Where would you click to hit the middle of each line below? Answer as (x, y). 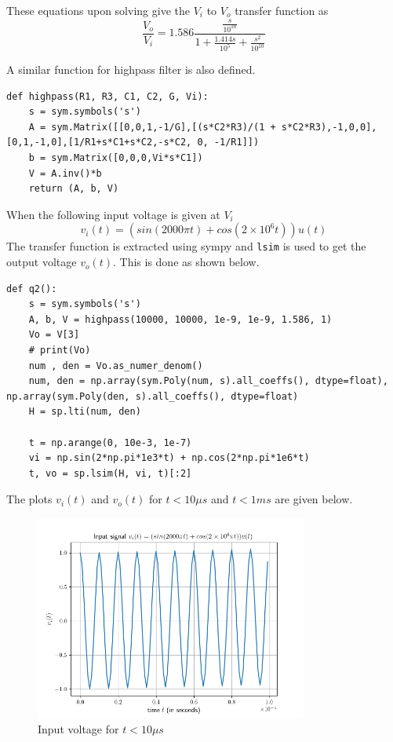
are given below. (314, 499)
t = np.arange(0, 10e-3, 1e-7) (110, 442)
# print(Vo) (60, 351)
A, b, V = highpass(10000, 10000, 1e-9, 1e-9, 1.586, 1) (180, 319)
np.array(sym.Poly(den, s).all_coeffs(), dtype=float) (153, 396)
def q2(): (32, 289)
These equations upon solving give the (98, 10)
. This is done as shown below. (186, 262)
